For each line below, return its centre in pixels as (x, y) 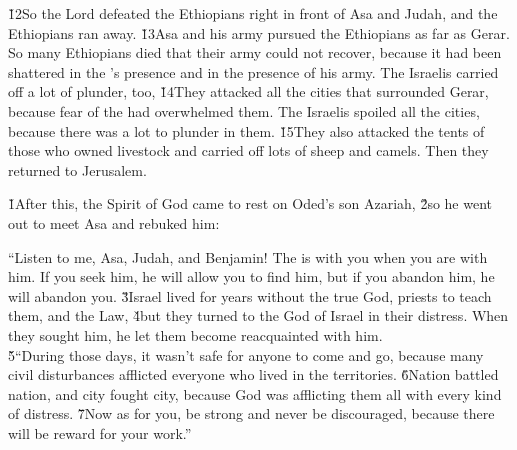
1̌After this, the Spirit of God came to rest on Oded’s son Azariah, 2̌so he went (250, 203)
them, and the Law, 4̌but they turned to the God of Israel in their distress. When (258, 315)
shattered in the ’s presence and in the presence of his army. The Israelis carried (253, 71)
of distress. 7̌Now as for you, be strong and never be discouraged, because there (251, 413)
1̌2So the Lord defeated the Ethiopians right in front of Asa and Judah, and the (253, 13)
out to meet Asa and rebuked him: (114, 222)
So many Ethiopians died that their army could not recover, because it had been (255, 52)
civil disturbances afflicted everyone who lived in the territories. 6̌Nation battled (253, 374)
